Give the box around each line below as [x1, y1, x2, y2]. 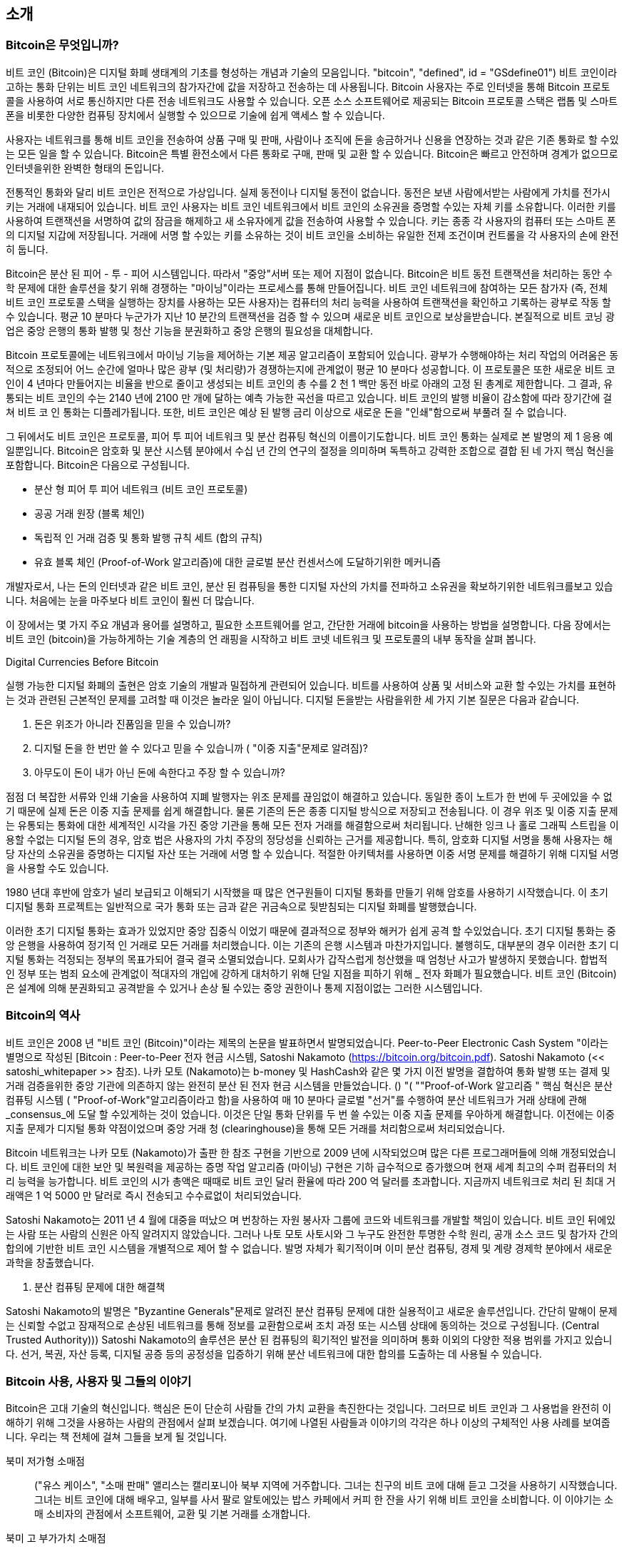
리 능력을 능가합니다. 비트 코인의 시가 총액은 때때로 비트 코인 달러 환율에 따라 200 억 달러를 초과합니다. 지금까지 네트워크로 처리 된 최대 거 [6, 1174, 616, 1187]
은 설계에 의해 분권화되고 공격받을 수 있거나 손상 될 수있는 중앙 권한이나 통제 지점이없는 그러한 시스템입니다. [6, 981, 483, 994]
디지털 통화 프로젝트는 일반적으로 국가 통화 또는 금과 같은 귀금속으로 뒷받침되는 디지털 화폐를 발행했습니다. [6, 900, 477, 913]
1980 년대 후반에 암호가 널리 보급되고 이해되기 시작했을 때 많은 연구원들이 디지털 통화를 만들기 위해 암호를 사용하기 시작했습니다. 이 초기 [6, 885, 608, 898]
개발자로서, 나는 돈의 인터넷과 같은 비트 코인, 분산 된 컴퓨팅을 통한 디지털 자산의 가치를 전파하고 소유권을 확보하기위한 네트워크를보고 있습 [6, 579, 613, 592]
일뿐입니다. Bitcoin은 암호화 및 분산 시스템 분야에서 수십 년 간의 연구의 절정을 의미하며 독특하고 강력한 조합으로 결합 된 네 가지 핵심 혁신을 [6, 444, 615, 457]
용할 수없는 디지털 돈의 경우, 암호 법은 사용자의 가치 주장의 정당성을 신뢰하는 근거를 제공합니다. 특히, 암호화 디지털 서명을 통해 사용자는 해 [6, 833, 613, 845]
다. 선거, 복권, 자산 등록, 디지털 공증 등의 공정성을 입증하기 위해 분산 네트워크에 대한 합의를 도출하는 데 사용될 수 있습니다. [6, 1347, 542, 1360]
